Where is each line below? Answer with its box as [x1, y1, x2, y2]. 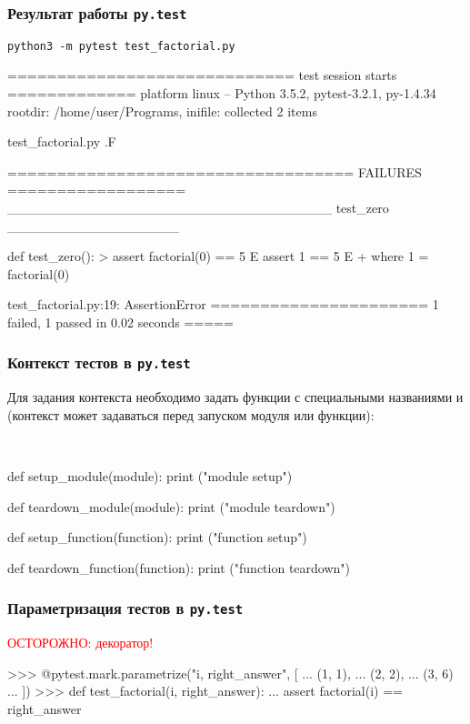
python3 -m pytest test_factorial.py [7, 39, 235, 53]
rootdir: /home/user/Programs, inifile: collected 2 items [7, 101, 317, 120]
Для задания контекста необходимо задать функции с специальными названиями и [7, 387, 464, 407]
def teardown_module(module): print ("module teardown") [7, 497, 335, 516]
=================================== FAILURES [7, 162, 422, 181]
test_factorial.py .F [7, 132, 116, 151]
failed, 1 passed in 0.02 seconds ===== [7, 312, 234, 331]
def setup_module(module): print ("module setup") [7, 467, 293, 486]
